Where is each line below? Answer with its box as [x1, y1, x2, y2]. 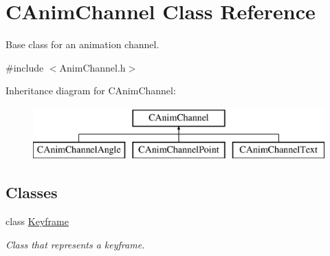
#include [5, 60, 44, 74]
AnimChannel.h [59, 60, 126, 74]
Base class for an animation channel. [5, 37, 159, 52]
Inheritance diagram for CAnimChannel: [5, 83, 176, 98]
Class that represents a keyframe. [5, 237, 145, 251]
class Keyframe [5, 214, 69, 228]
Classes [5, 182, 58, 203]
